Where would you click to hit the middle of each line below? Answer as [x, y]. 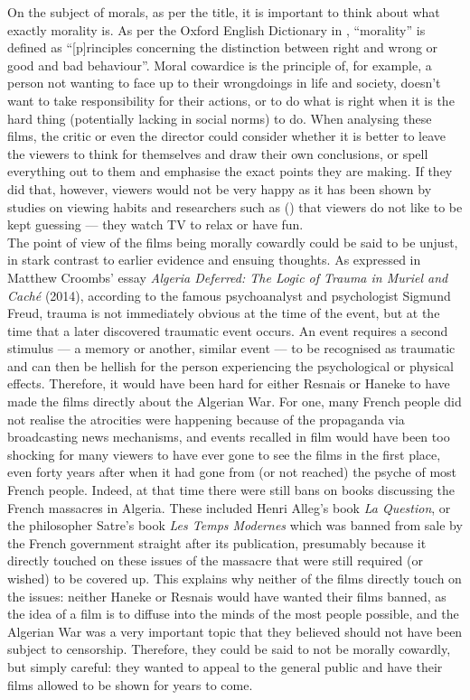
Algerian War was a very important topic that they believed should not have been [235, 631]
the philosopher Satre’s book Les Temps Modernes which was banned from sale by [235, 525]
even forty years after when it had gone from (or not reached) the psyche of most [232, 472]
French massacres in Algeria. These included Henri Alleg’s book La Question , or [229, 507]
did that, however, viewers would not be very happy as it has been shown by [220, 188]
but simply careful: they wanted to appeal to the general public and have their [225, 666]
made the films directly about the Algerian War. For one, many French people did [235, 401]
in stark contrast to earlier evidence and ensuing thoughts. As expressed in [214, 260]
